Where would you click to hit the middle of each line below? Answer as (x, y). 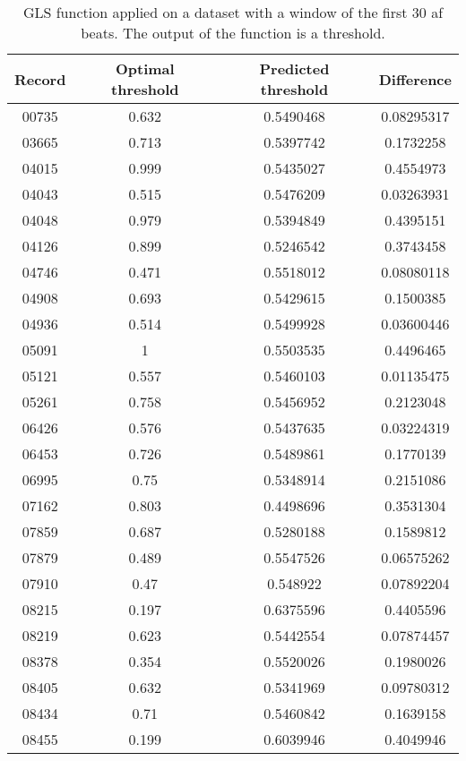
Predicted (294, 68)
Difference (415, 79)
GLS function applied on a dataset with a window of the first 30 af (233, 12)
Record (40, 79)
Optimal (145, 68)
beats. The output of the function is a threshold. (233, 33)
